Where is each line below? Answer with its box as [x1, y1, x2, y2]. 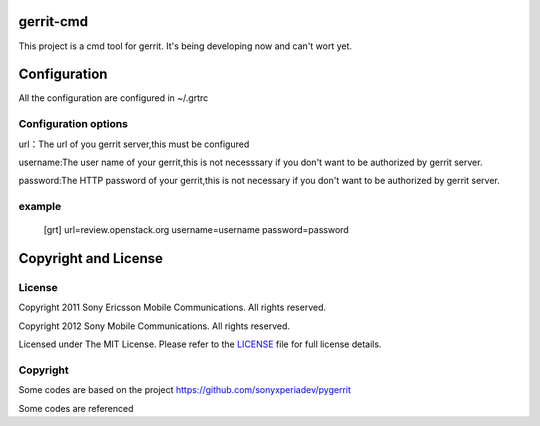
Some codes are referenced [18, 402, 134, 414]
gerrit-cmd [18, 13, 89, 30]
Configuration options [18, 117, 129, 131]
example [18, 200, 62, 214]
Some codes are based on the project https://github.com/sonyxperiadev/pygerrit [18, 384, 352, 396]
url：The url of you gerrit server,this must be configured [18, 138, 250, 150]
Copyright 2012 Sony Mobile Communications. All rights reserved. [18, 320, 290, 332]
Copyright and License [18, 250, 164, 267]
